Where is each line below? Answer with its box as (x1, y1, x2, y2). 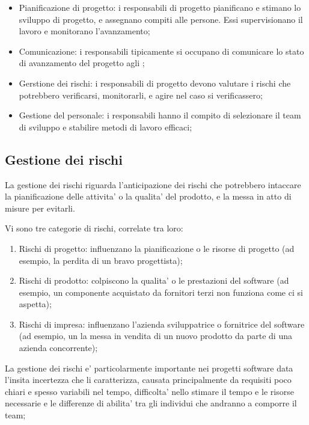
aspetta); (19, 298, 52, 310)
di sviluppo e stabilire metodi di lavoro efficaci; (19, 120, 192, 133)
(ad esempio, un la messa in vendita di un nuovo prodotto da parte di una (19, 329, 292, 342)
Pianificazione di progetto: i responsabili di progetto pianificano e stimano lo (19, 1, 301, 13)
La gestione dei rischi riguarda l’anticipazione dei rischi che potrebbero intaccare (5, 178, 301, 191)
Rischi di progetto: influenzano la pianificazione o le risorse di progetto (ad (19, 242, 295, 254)
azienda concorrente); (19, 341, 98, 354)
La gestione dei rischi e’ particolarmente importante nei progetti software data (5, 361, 293, 374)
